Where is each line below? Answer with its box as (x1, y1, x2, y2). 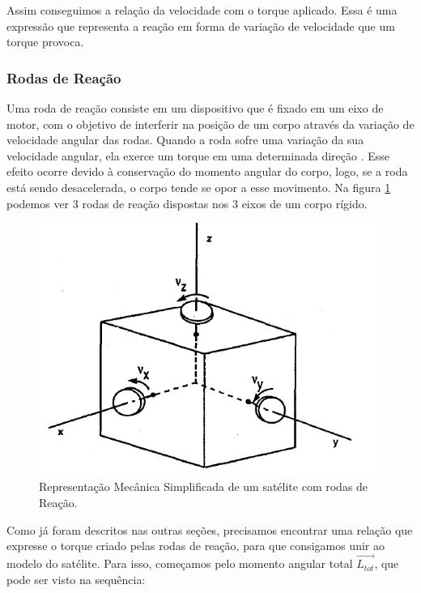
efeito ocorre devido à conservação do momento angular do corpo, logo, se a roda (6, 163, 408, 180)
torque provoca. (6, 33, 84, 50)
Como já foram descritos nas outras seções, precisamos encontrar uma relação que (6, 521, 413, 538)
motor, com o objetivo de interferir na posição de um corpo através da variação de (6, 115, 415, 132)
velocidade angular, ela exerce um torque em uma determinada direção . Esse (6, 147, 390, 164)
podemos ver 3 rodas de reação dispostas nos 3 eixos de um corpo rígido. (6, 194, 368, 211)
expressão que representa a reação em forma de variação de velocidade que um (6, 17, 395, 34)
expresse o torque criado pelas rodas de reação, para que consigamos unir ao (6, 537, 385, 554)
